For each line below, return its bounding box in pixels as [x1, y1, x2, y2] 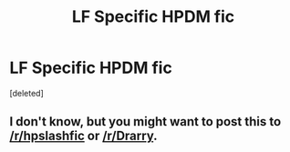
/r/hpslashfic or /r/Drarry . [9, 128, 158, 144]
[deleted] [9, 87, 44, 98]
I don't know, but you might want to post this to [9, 114, 282, 129]
